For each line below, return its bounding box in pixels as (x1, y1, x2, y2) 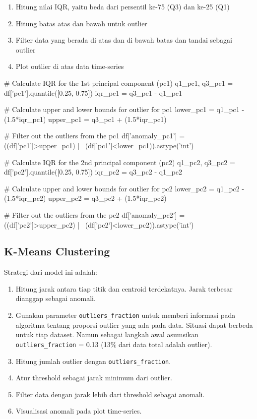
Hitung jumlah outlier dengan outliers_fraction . (15, 356, 171, 366)
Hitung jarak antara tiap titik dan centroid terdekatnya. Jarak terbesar (15, 283, 233, 294)
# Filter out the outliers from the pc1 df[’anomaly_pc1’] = (4, 130, 185, 141)
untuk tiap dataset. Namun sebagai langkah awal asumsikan (15, 329, 199, 340)
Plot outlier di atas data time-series (15, 61, 124, 71)
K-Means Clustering (4, 243, 110, 259)
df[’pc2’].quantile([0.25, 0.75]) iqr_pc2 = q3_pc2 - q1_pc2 (4, 167, 183, 177)
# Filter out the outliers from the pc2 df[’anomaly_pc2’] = (4, 209, 185, 220)
